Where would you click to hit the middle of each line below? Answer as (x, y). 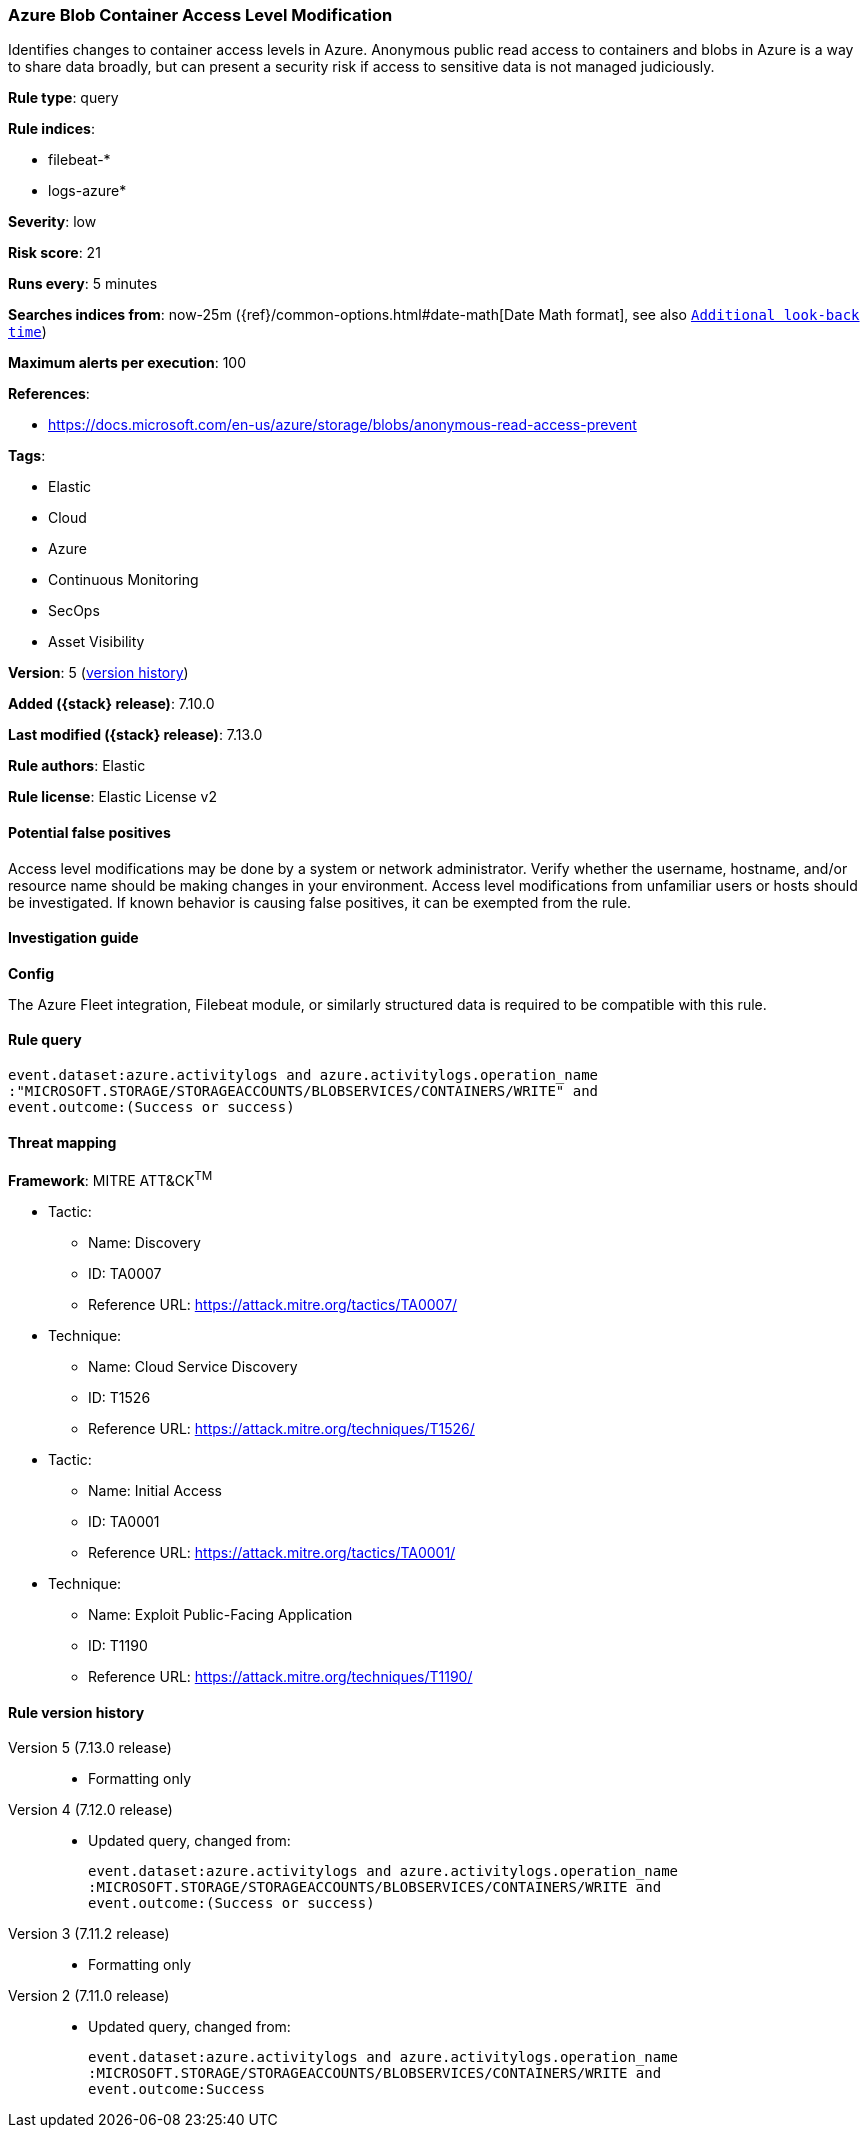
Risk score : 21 (54, 253)
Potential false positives (89, 832)
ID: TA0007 (125, 1273)
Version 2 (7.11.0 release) (89, 1996)
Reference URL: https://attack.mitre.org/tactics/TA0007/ (273, 1304)
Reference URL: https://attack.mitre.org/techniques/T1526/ (281, 1428)
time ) (27, 332)
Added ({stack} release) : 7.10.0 (111, 704)
